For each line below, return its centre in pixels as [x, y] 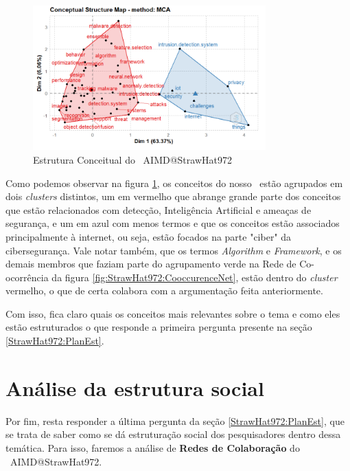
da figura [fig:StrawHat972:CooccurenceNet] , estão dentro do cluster [195, 277]
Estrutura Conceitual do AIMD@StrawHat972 [132, 159]
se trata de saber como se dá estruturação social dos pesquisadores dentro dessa [173, 434]
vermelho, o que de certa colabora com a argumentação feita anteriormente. [164, 291]
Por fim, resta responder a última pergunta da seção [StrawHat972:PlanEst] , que [175, 420]
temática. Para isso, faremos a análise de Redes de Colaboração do [153, 447]
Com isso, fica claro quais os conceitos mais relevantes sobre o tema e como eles [173, 313]
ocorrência [27, 277]
